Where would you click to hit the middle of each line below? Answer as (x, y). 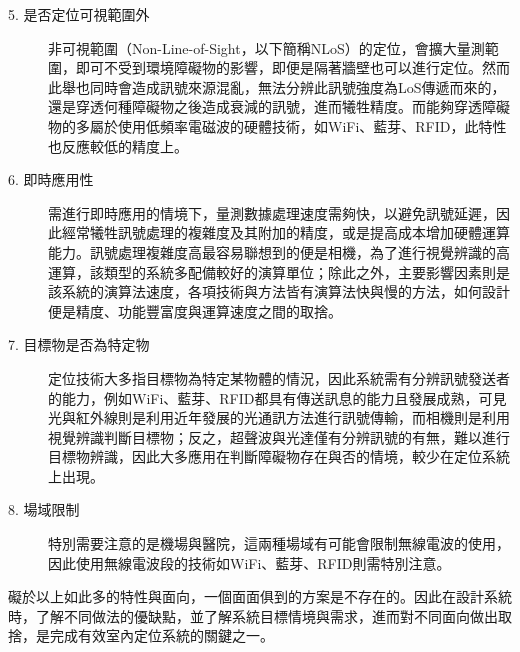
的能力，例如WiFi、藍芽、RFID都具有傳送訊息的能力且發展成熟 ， (263, 397)
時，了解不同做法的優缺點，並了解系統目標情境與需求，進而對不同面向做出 (253, 615)
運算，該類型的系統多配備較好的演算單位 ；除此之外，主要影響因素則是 (279, 271)
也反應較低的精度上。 (118, 145)
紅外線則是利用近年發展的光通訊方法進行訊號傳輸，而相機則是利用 (292, 417)
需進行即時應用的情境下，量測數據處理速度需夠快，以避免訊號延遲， (272, 212)
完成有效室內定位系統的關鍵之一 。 (161, 635)
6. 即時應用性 (51, 179)
